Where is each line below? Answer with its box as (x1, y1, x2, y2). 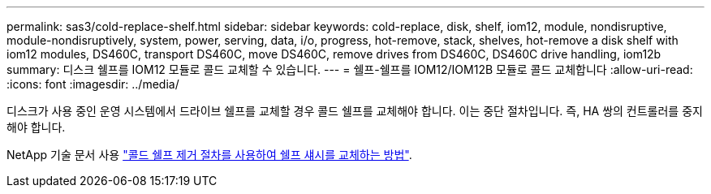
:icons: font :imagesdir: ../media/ (6, 77, 179, 91)
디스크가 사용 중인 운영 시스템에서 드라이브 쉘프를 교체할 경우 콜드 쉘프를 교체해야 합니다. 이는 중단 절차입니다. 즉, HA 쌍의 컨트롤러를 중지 (6, 104, 703, 118)
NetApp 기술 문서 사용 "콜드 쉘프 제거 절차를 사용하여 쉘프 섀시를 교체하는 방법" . (6, 148, 412, 162)
